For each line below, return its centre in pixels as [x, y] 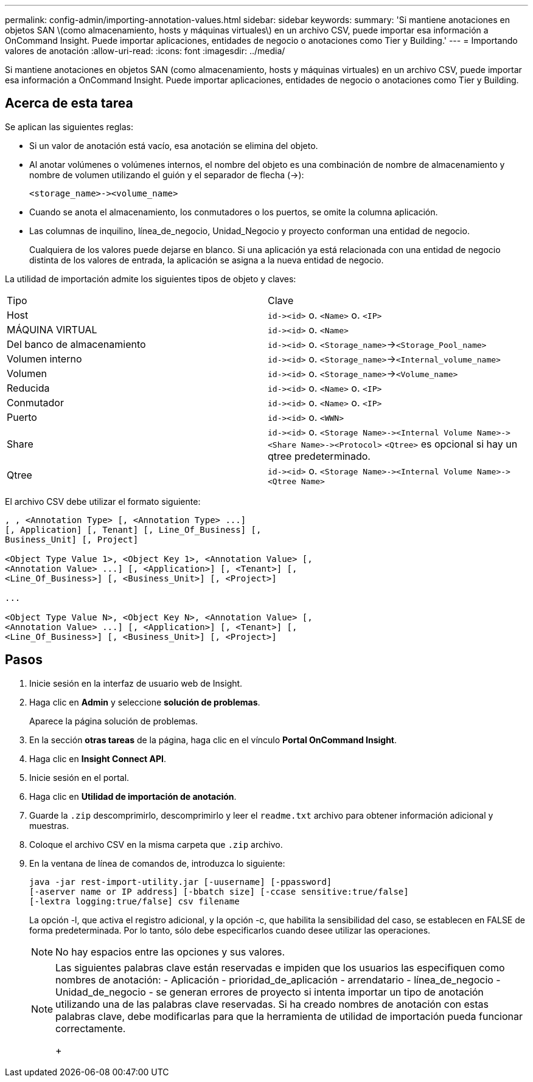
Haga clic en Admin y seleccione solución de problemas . [145, 702]
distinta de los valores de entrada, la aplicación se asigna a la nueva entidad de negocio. [207, 260]
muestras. [49, 825]
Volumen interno [44, 359]
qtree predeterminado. [319, 456]
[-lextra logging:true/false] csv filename [134, 901]
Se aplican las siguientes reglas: [69, 127]
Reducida [28, 388]
